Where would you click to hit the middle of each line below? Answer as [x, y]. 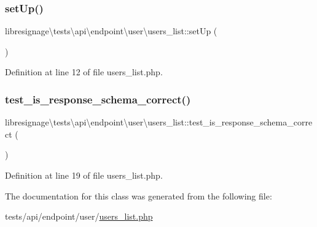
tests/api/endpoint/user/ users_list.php [79, 216]
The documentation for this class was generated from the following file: [139, 195]
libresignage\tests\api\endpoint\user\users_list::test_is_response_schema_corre [159, 122]
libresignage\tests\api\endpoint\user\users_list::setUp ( [111, 31]
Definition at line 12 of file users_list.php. [84, 72]
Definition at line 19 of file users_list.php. [84, 175]
